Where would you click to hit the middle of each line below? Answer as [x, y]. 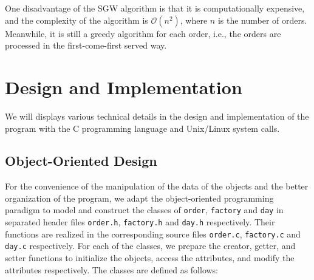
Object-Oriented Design [81, 161]
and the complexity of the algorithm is [77, 20]
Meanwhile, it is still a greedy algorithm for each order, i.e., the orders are [143, 33]
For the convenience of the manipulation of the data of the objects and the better [157, 186]
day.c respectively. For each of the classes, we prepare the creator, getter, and [150, 246]
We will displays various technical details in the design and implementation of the [157, 116]
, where [194, 20]
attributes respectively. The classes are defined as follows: [112, 269]
